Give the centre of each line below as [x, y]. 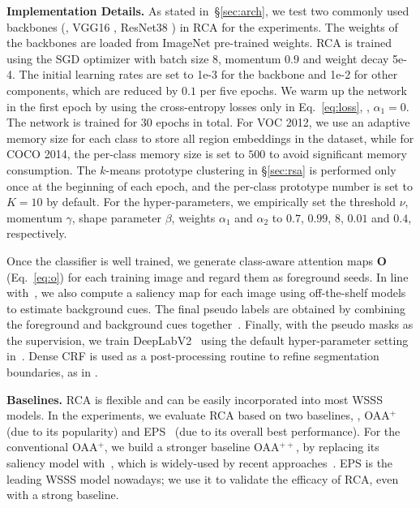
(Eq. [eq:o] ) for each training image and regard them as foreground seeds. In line [208, 276]
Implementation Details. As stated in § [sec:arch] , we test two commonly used [208, 11]
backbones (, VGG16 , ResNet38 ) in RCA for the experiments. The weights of [202, 26]
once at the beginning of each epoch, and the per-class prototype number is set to [210, 185]
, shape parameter [116, 217]
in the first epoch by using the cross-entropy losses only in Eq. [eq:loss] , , [188, 106]
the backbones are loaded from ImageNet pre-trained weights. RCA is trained [199, 43]
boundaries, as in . [52, 372]
